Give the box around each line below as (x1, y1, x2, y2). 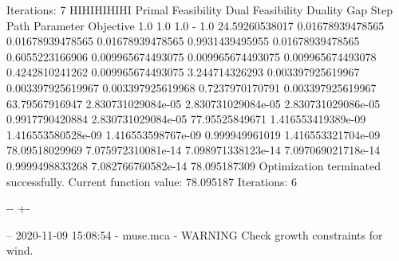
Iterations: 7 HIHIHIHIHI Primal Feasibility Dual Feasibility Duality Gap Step (6, 2, 393, 18)
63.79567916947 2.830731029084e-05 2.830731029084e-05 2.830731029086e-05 (6, 95, 381, 111)
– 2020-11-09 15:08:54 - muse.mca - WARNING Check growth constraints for (6, 226, 383, 243)
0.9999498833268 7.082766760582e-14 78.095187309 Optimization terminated (6, 157, 381, 173)
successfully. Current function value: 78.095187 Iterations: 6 (6, 173, 298, 189)
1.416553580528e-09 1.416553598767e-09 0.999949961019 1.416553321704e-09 (6, 126, 381, 142)
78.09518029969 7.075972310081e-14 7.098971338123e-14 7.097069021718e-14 (6, 142, 381, 158)
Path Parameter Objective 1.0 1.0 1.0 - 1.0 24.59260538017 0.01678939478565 (6, 17, 385, 33)
